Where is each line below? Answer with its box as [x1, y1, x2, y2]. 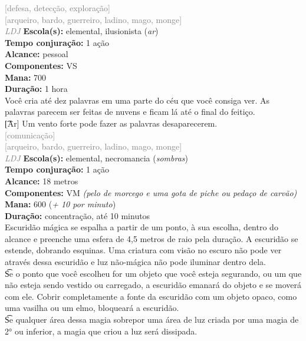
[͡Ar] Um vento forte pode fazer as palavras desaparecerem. [5, 117, 218, 129]
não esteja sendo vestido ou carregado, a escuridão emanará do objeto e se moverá [5, 279, 301, 291]
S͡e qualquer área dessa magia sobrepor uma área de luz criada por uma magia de [5, 313, 299, 326]
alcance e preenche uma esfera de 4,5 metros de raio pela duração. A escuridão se [5, 232, 298, 244]
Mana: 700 [5, 71, 47, 83]
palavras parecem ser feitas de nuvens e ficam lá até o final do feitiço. [5, 105, 255, 118]
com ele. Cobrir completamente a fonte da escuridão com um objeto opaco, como [5, 290, 297, 302]
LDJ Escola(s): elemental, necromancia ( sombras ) [5, 151, 188, 164]
